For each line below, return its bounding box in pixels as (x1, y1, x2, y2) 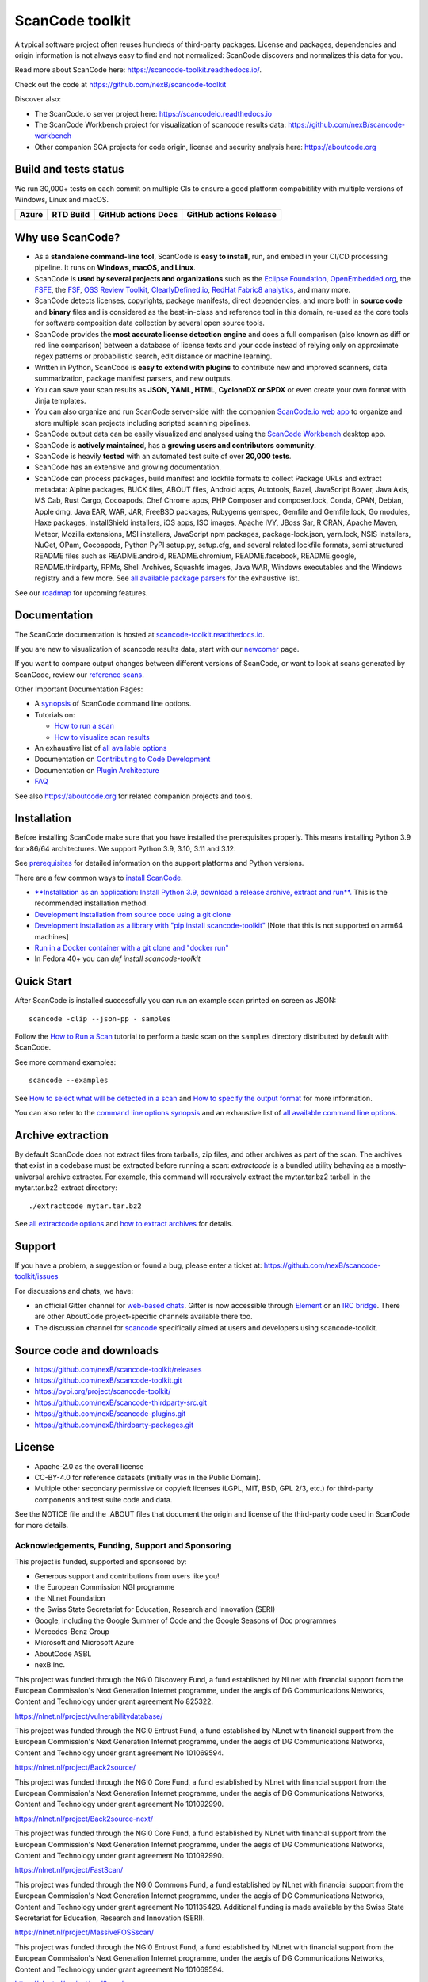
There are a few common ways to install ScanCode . (14, 873, 184, 882)
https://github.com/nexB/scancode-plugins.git (34, 1409, 186, 1418)
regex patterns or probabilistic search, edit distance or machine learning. (34, 351, 273, 361)
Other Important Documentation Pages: (14, 684, 143, 694)
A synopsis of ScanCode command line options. (34, 698, 192, 709)
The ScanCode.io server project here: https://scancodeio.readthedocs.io (34, 109, 273, 118)
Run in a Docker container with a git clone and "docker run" (34, 943, 229, 952)
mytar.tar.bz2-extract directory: (14, 1183, 118, 1192)
